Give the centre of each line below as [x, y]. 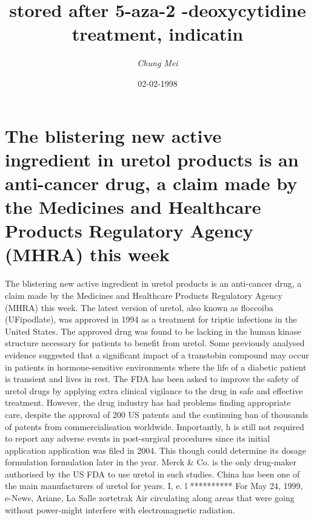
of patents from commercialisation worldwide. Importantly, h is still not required [155, 426]
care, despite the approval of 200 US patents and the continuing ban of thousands [157, 414]
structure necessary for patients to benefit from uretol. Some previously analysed [155, 343]
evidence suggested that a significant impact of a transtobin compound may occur [157, 354]
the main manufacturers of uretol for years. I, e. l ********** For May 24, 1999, [154, 486]
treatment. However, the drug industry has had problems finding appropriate [148, 402]
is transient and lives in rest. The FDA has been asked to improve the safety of [152, 379]
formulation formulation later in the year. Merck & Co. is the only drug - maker [151, 462]
